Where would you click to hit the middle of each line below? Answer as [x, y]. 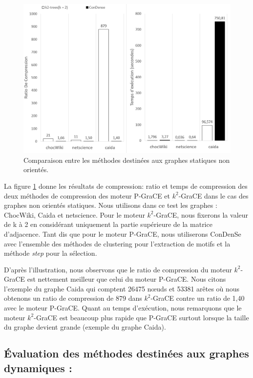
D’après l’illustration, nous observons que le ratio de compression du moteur [118, 269]
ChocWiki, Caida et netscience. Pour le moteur [74, 214]
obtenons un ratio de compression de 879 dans [73, 298]
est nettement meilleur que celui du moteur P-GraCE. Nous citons [126, 279]
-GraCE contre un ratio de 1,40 [198, 298]
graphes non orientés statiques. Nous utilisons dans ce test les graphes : [111, 205]
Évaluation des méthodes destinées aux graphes [126, 353]
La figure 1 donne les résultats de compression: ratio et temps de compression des [126, 186]
